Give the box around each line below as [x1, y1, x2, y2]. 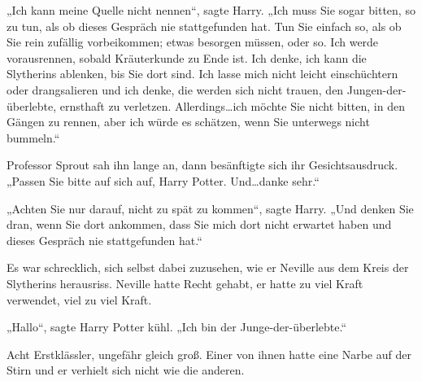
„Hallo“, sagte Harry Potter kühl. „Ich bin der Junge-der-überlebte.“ [7, 318, 346, 335]
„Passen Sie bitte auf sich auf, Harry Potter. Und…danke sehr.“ [7, 172, 320, 189]
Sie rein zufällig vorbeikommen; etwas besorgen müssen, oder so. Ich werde [7, 33, 379, 50]
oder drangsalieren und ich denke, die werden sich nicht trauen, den [7, 81, 344, 98]
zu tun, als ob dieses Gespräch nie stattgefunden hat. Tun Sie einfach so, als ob [7, 17, 402, 34]
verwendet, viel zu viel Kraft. [7, 291, 152, 308]
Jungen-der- [346, 81, 407, 98]
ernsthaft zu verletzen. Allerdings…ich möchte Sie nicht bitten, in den [59, 97, 405, 114]
